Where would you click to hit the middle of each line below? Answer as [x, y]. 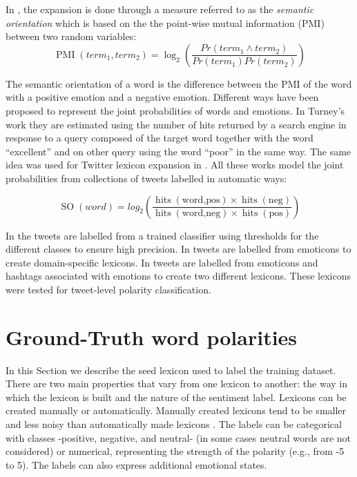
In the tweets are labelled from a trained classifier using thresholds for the [162, 235]
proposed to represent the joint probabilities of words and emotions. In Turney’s [175, 110]
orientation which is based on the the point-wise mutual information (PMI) [165, 22]
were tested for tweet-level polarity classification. [108, 289]
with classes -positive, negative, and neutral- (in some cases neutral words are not [178, 437]
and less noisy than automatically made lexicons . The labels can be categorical [174, 424]
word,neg [201, 214]
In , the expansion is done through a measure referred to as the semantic [160, 9]
